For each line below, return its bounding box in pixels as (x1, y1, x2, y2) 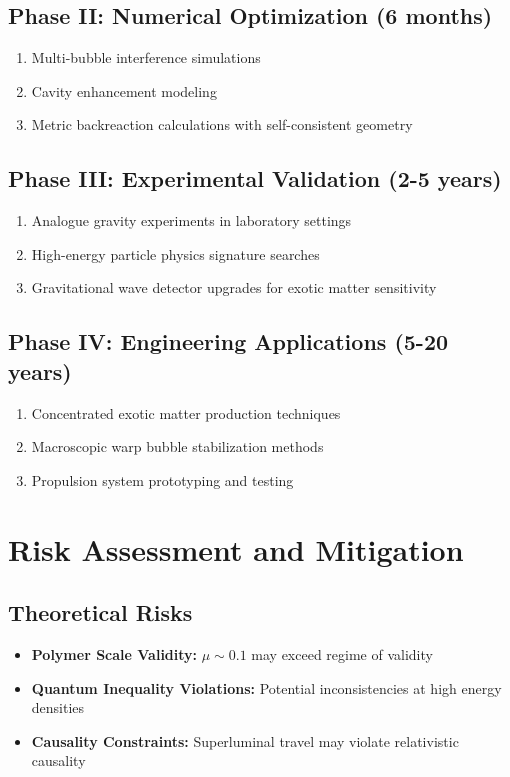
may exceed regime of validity (251, 643, 433, 664)
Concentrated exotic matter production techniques (31, 402, 341, 423)
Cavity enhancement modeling (31, 80, 217, 101)
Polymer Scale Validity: (31, 643, 198, 664)
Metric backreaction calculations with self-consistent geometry (31, 114, 413, 135)
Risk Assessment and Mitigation (8, 528, 464, 569)
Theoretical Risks (8, 597, 193, 628)
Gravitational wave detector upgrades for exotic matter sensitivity (31, 277, 437, 298)
